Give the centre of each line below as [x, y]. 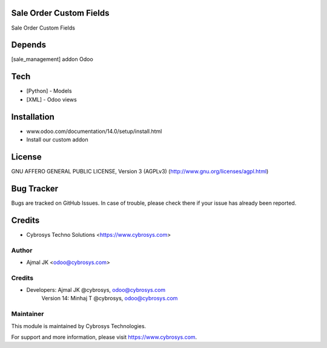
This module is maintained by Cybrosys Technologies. [79, 326]
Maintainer [28, 314]
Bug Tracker [35, 188]
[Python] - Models [49, 91]
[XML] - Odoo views [51, 99]
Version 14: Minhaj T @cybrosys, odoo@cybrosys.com [110, 298]
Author [22, 250]
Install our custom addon [57, 140]
